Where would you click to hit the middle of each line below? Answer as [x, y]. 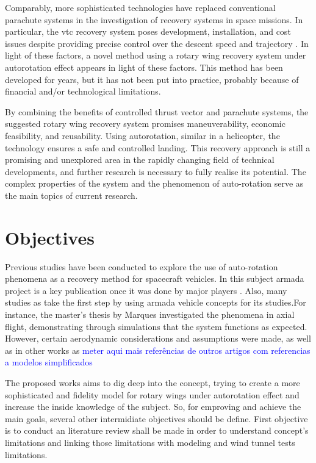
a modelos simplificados [49, 362]
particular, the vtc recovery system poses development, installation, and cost [148, 31]
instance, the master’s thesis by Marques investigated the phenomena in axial [150, 314]
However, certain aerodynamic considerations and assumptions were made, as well [158, 338]
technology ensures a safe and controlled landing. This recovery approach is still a [158, 147]
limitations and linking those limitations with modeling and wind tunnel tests [150, 442]
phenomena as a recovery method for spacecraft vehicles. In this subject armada [155, 278]
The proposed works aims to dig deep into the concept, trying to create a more [153, 382]
